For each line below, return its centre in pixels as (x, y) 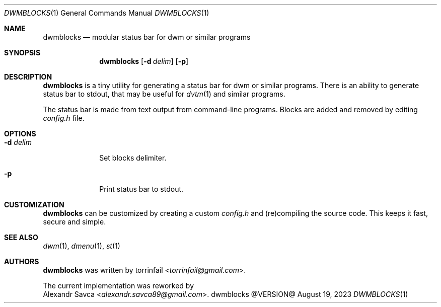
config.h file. (64, 118)
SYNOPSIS (22, 53)
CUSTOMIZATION (34, 205)
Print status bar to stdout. (141, 189)
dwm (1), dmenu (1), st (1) (82, 246)
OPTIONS (20, 134)
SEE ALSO (21, 237)
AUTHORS (22, 261)
